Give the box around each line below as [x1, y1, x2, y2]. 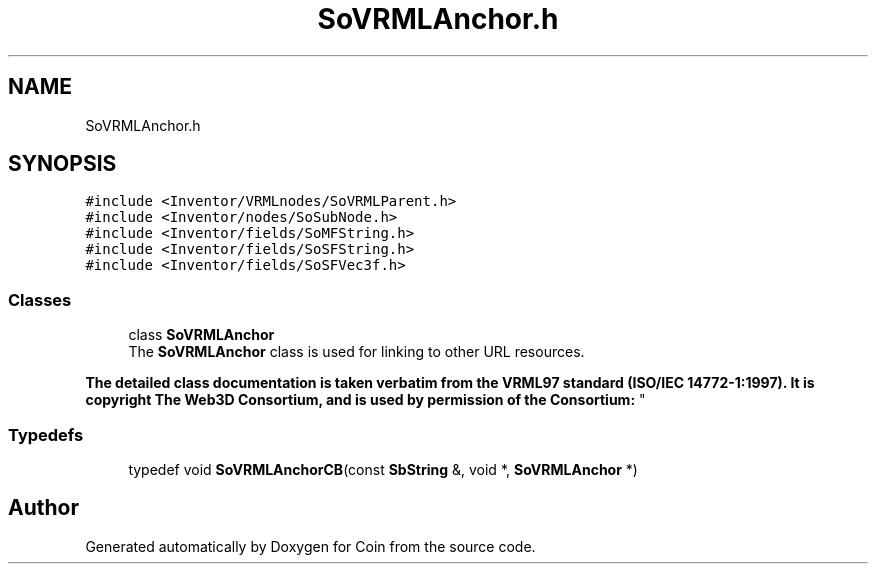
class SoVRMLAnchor [128, 326, 275, 344]
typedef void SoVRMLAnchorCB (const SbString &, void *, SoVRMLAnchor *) [128, 460, 638, 478]
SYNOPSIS [8, 151, 117, 177]
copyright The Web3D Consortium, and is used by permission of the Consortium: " [85, 391, 646, 409]
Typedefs [8, 424, 84, 445]
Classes [8, 289, 72, 310]
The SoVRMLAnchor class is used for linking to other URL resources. [128, 343, 585, 361]
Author [8, 495, 79, 521]
